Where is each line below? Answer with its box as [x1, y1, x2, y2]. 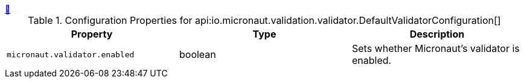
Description [409, 28, 465, 40]
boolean [179, 48, 216, 60]
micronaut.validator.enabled [7, 50, 135, 59]
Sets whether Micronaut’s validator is [351, 42, 520, 54]
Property [71, 28, 113, 40]
